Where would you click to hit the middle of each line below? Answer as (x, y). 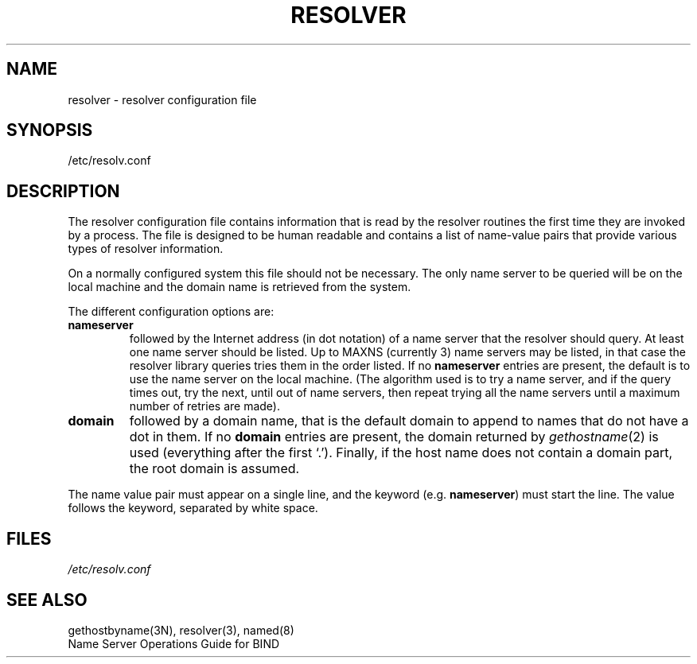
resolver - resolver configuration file (162, 99)
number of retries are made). (204, 406)
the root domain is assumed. (214, 469)
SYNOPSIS (50, 130)
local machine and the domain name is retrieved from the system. (239, 287)
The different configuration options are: (171, 312)
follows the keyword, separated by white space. (193, 508)
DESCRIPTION (63, 191)
